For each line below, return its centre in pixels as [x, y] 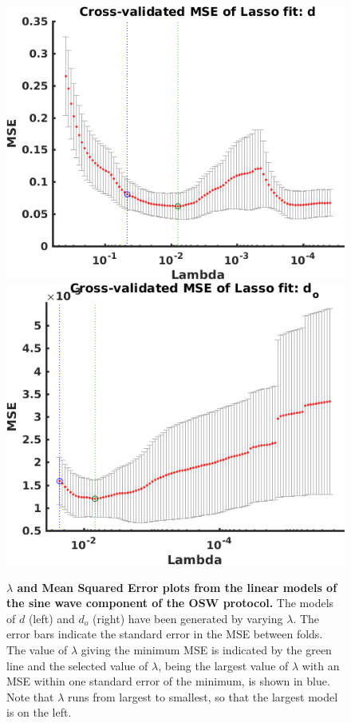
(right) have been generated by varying [188, 618]
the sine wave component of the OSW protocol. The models [170, 603]
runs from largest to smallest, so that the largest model [203, 696]
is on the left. [39, 712]
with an [321, 665]
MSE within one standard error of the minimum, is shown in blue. [168, 681]
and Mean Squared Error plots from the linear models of [177, 587]
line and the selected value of [77, 665]
